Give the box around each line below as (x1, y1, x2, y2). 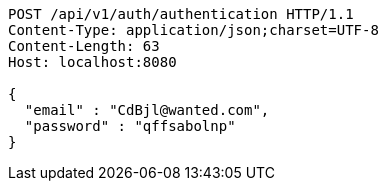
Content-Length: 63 (8, 38, 160, 54)
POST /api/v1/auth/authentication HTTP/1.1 (8, 6, 354, 22)
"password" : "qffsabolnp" (24, 118, 236, 134)
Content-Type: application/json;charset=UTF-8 (8, 22, 379, 38)
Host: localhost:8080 (8, 54, 177, 70)
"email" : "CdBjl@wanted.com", (24, 102, 270, 118)
